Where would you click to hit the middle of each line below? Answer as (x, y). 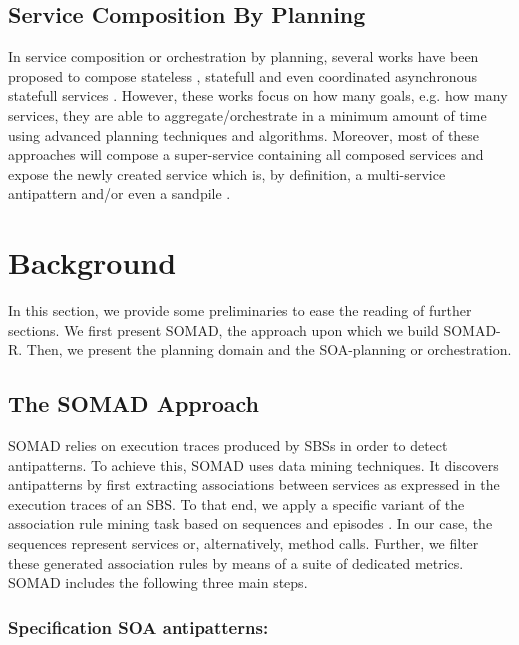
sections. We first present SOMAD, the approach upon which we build (223, 329)
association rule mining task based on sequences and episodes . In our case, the (250, 523)
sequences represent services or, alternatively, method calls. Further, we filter (243, 543)
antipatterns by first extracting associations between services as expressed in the (254, 484)
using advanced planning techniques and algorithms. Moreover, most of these (244, 134)
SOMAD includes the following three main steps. (158, 582)
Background (92, 262)
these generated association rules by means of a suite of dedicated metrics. (236, 562)
